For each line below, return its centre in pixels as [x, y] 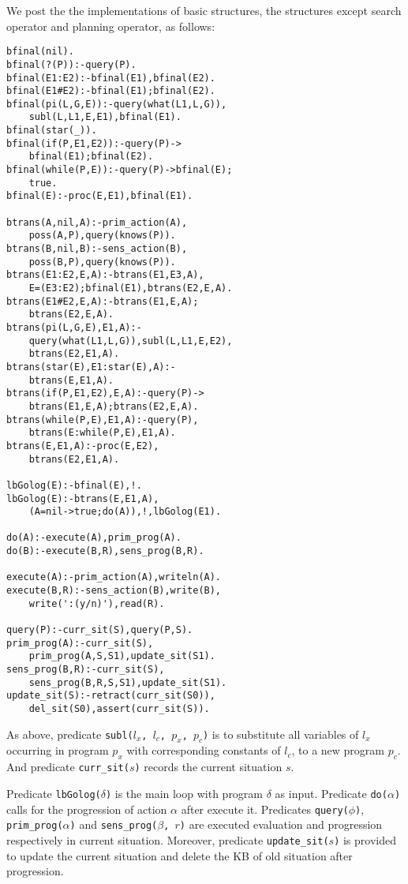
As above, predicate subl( [70, 734]
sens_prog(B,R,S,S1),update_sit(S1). [128, 682]
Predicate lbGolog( [54, 793]
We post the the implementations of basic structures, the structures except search [204, 10]
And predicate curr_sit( [68, 767]
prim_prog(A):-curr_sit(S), [80, 643]
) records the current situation [208, 767]
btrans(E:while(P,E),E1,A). [102, 433]
